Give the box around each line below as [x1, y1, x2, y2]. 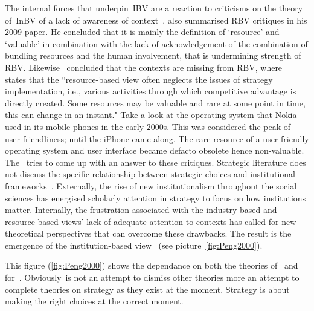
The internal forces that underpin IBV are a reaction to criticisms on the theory [5, 2, 303, 14]
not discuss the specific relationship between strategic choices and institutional [5, 168, 295, 180]
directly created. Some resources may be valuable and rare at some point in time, [5, 96, 306, 109]
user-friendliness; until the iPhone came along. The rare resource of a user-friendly [5, 132, 309, 145]
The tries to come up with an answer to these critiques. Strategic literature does [5, 155, 306, 168]
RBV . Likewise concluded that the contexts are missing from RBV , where [5, 61, 283, 73]
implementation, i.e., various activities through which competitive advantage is [5, 85, 296, 97]
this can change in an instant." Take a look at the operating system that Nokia [5, 108, 297, 121]
